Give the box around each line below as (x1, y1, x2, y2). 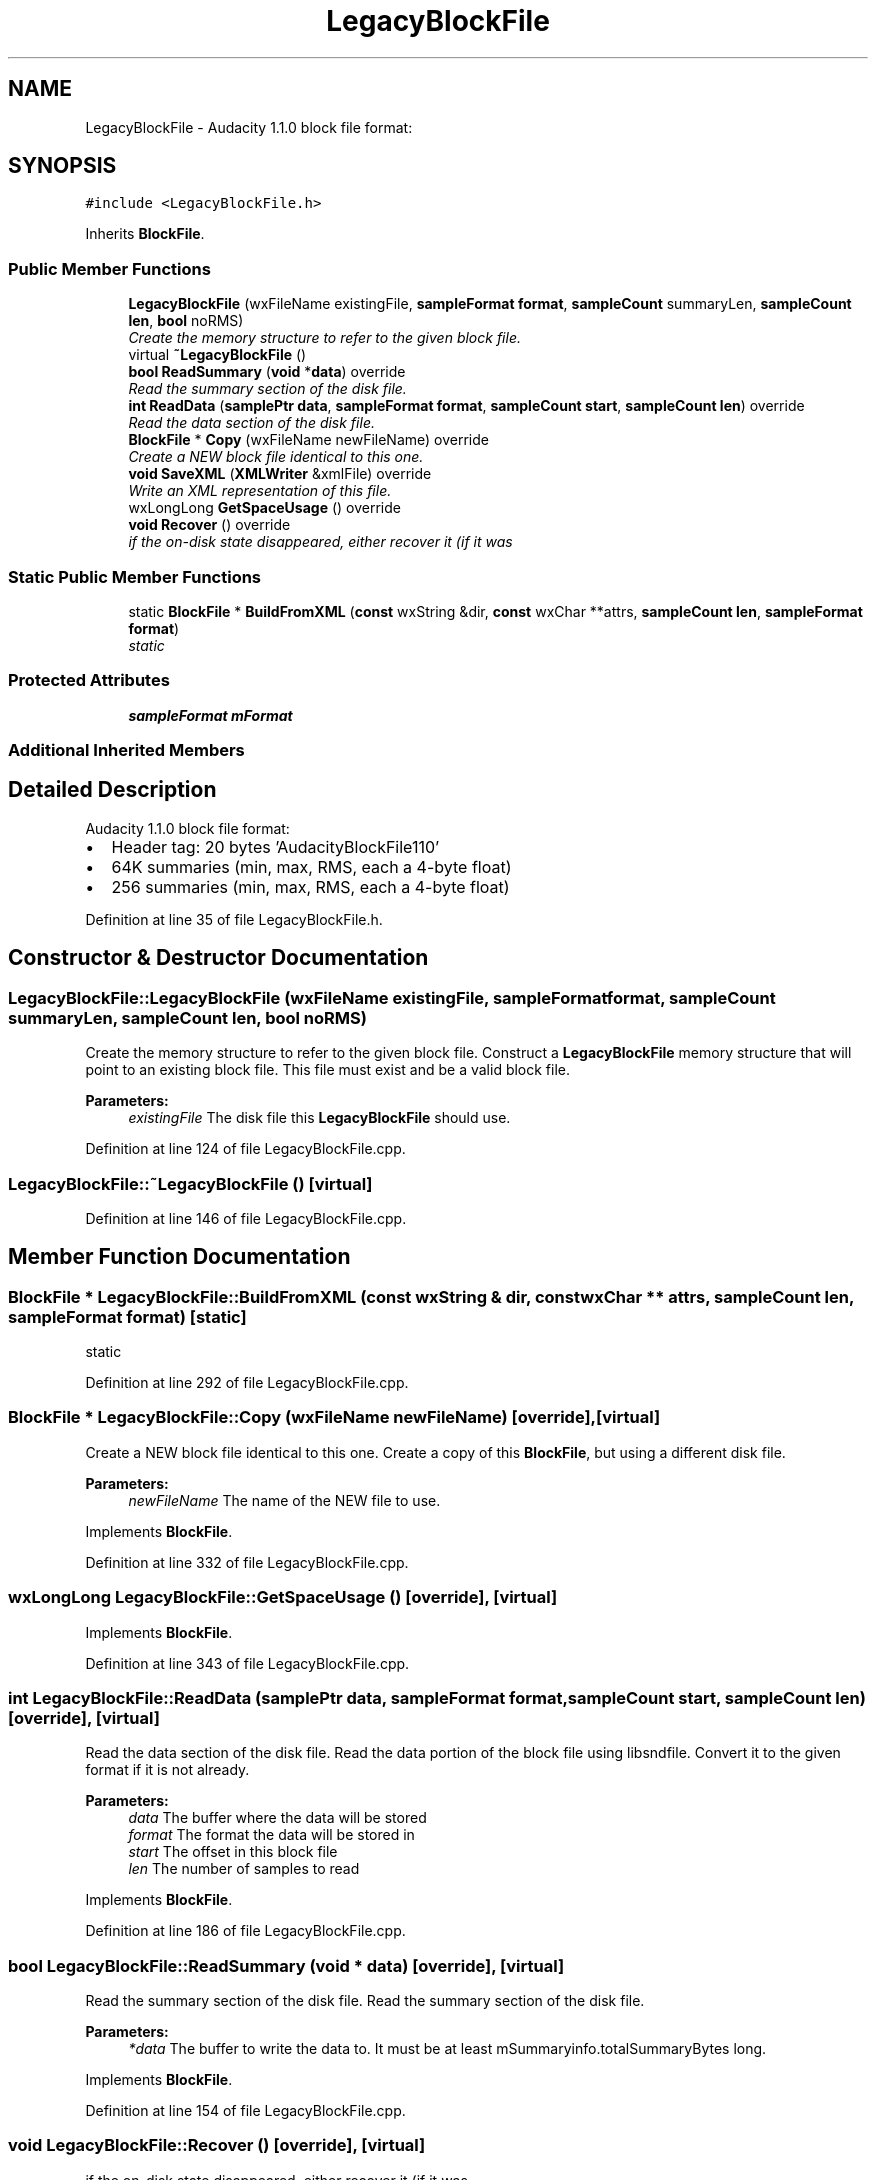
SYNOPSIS (8, 153, 117, 179)
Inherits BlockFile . (85, 225, 205, 243)
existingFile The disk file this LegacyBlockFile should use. (128, 1109, 511, 1127)
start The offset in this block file (128, 1843, 338, 1861)
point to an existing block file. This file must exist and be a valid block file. (85, 1061, 571, 1079)
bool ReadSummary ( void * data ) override (128, 363, 406, 381)
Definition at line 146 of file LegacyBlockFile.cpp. (85, 1209, 407, 1227)
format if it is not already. (85, 1761, 250, 1779)
